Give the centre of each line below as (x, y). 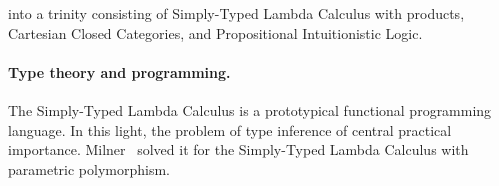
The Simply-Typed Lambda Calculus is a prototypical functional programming (250, 109)
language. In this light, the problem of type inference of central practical (230, 129)
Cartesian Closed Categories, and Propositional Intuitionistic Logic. (215, 32)
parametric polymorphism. (89, 168)
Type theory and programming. (119, 71)
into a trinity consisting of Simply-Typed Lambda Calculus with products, (236, 13)
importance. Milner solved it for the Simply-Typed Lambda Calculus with (238, 149)
